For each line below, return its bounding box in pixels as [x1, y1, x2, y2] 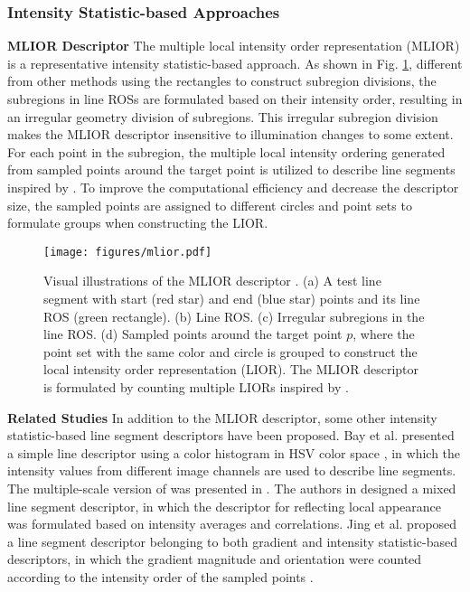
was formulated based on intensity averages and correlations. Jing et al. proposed [7, 514, 457, 533]
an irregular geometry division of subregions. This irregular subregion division [7, 107, 438, 126]
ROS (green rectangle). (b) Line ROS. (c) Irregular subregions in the [43, 306, 425, 325]
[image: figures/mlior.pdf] [43, 245, 212, 258]
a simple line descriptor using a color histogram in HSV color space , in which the [7, 443, 461, 462]
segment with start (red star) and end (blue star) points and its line [43, 289, 420, 307]
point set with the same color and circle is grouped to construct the [43, 342, 418, 361]
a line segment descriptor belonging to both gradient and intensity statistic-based [7, 531, 457, 550]
